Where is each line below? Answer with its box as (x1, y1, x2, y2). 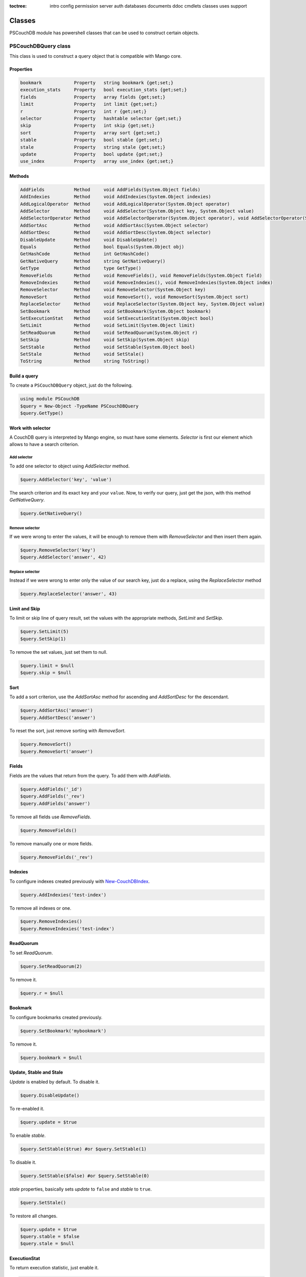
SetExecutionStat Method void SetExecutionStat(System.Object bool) (20, 315, 214, 321)
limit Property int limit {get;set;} (20, 101, 158, 107)
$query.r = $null (20, 990, 64, 996)
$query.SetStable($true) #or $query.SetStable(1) (20, 1146, 147, 1152)
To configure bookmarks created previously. (9, 1014, 103, 1020)
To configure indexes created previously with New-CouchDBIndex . (9, 878, 150, 884)
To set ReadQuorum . (9, 950, 53, 956)
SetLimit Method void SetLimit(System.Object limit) (20, 322, 195, 328)
